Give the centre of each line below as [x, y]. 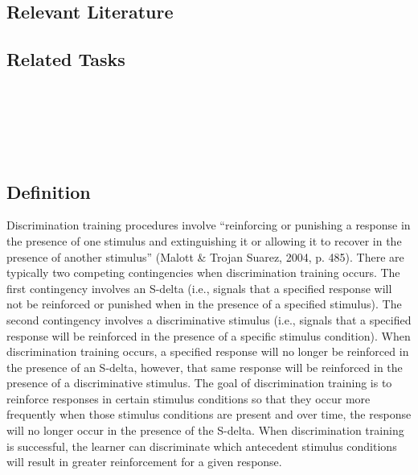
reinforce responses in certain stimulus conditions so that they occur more [189, 398]
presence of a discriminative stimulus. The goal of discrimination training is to [199, 383]
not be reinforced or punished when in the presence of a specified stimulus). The [204, 304]
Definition [49, 191]
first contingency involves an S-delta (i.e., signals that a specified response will [199, 288]
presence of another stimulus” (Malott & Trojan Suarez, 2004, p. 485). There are [205, 256]
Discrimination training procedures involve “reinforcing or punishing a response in [209, 225]
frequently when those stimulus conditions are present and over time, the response [209, 414]
